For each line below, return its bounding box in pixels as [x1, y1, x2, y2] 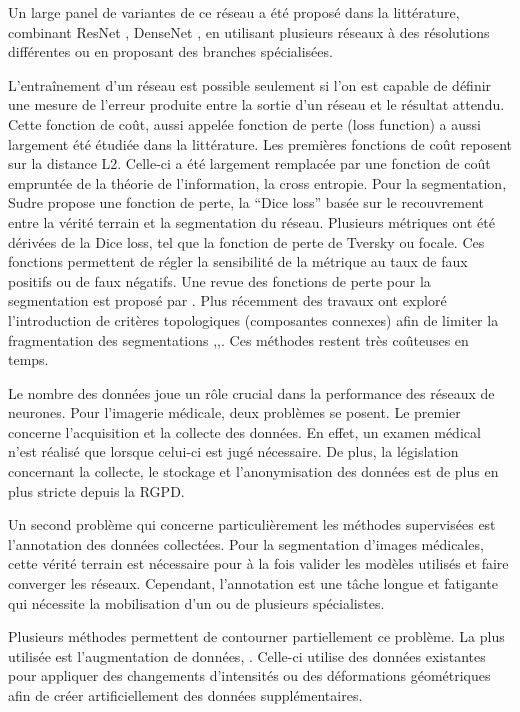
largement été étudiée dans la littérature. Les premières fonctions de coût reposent [8, 133, 512, 154]
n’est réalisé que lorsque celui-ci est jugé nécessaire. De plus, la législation [8, 441, 459, 462]
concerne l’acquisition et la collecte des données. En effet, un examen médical [8, 421, 481, 442]
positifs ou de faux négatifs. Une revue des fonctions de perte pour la [8, 270, 431, 291]
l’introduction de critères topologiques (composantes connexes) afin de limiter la [8, 309, 499, 330]
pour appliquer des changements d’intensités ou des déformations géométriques [8, 665, 491, 686]
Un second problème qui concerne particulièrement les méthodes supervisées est [8, 514, 496, 535]
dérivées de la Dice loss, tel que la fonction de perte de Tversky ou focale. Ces [8, 231, 485, 252]
